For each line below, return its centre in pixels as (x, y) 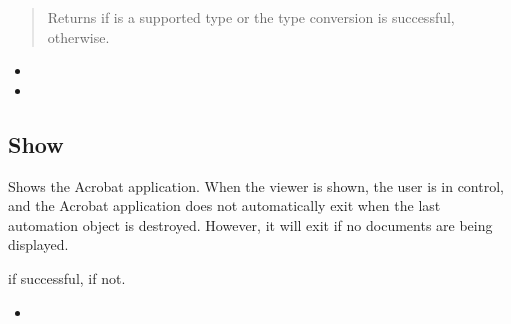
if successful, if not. (67, 277)
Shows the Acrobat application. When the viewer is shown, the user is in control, (256, 185)
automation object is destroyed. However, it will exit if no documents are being (250, 224)
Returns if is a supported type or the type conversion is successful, (251, 17)
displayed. (38, 244)
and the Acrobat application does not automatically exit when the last (224, 205)
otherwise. (78, 36)
